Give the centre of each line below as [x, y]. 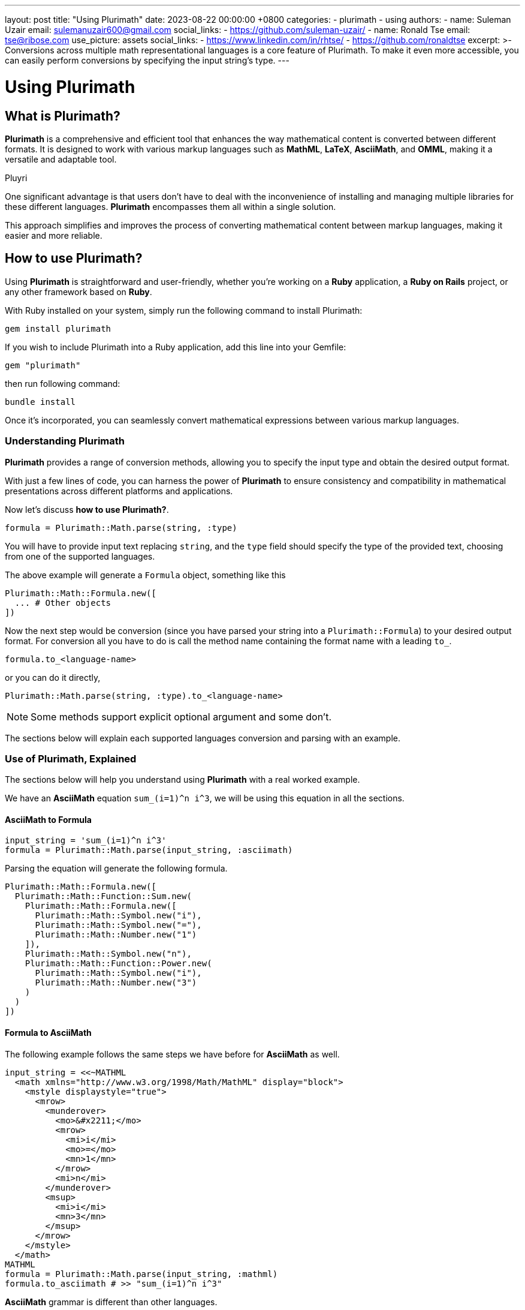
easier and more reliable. [54, 235]
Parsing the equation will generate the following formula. [116, 869]
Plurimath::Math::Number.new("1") [116, 935]
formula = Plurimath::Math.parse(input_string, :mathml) [141, 1274]
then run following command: [63, 383]
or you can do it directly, [53, 677]
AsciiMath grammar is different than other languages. [111, 1302]
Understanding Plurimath [65, 441]
